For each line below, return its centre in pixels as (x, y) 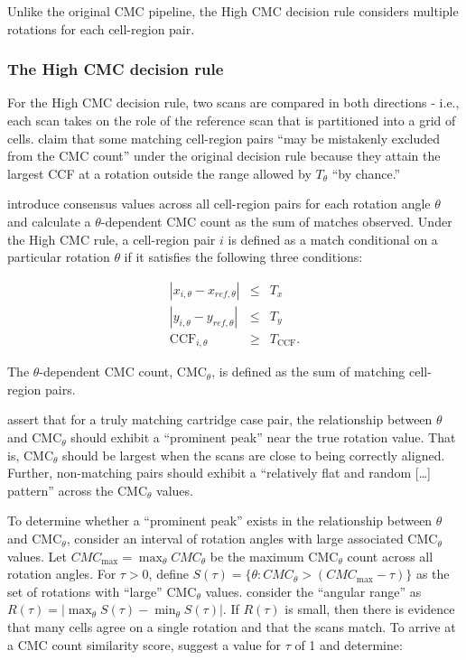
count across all (390, 556)
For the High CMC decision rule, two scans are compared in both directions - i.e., (233, 102)
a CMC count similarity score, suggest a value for (144, 644)
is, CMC (31, 455)
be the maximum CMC (274, 556)
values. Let (37, 556)
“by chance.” (366, 173)
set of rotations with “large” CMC (102, 591)
